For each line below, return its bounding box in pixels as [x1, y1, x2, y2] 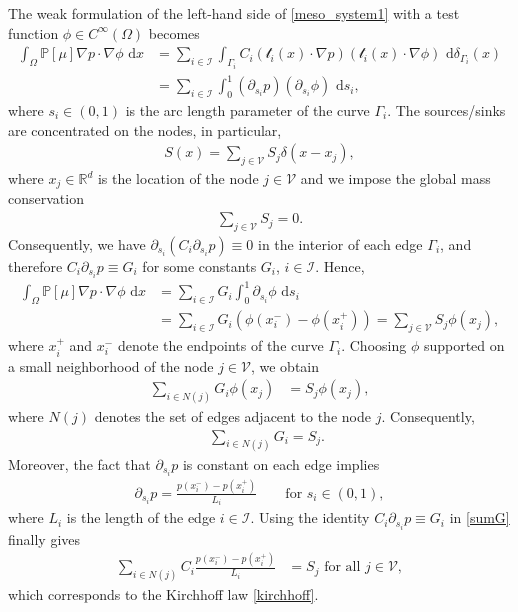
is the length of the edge [66, 507, 216, 528]
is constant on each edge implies [182, 453, 380, 474]
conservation [8, 188, 84, 209]
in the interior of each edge [258, 233, 423, 254]
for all [324, 560, 361, 575]
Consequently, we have [8, 233, 146, 254]
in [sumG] [449, 507, 510, 528]
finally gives [8, 528, 81, 549]
